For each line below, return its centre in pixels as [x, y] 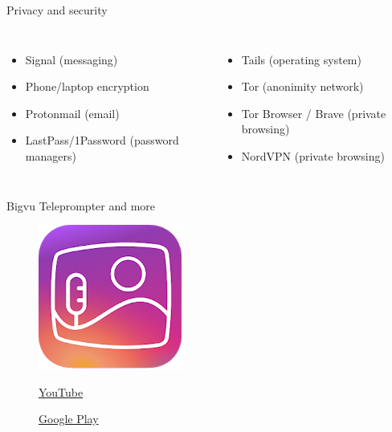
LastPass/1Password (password [102, 140]
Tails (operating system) [301, 59]
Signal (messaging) [71, 59]
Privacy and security [57, 10]
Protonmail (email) [72, 113]
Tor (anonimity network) [302, 86]
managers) [51, 155]
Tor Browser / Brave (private [314, 113]
